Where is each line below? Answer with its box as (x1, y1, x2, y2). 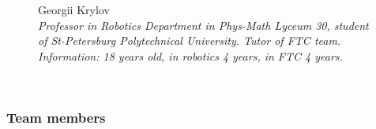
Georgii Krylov (38, 2, 110, 17)
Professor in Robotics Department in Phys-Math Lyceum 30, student (38, 17, 369, 33)
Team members (6, 107, 106, 127)
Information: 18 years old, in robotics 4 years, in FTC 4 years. (38, 47, 343, 64)
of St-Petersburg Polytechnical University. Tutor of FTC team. (38, 32, 341, 49)
